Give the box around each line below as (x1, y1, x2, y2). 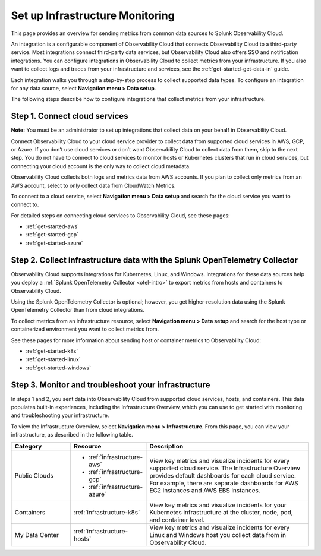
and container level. (149, 516, 205, 524)
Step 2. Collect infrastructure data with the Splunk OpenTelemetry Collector (11, 255, 298, 265)
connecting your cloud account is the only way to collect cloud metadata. (11, 162, 191, 169)
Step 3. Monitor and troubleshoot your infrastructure (11, 380, 210, 390)
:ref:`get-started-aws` (26, 223, 80, 230)
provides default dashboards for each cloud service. (149, 471, 297, 479)
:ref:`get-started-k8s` (26, 347, 78, 355)
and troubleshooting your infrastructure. (11, 412, 109, 419)
